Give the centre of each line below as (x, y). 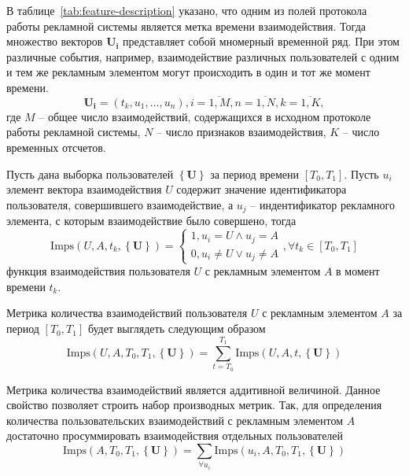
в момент (358, 271)
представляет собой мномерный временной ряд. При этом (261, 41)
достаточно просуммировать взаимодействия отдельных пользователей (175, 435)
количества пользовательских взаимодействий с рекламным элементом (175, 420)
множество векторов (55, 41)
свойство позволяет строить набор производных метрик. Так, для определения (194, 405)
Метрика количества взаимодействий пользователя (127, 313)
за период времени (255, 173)
